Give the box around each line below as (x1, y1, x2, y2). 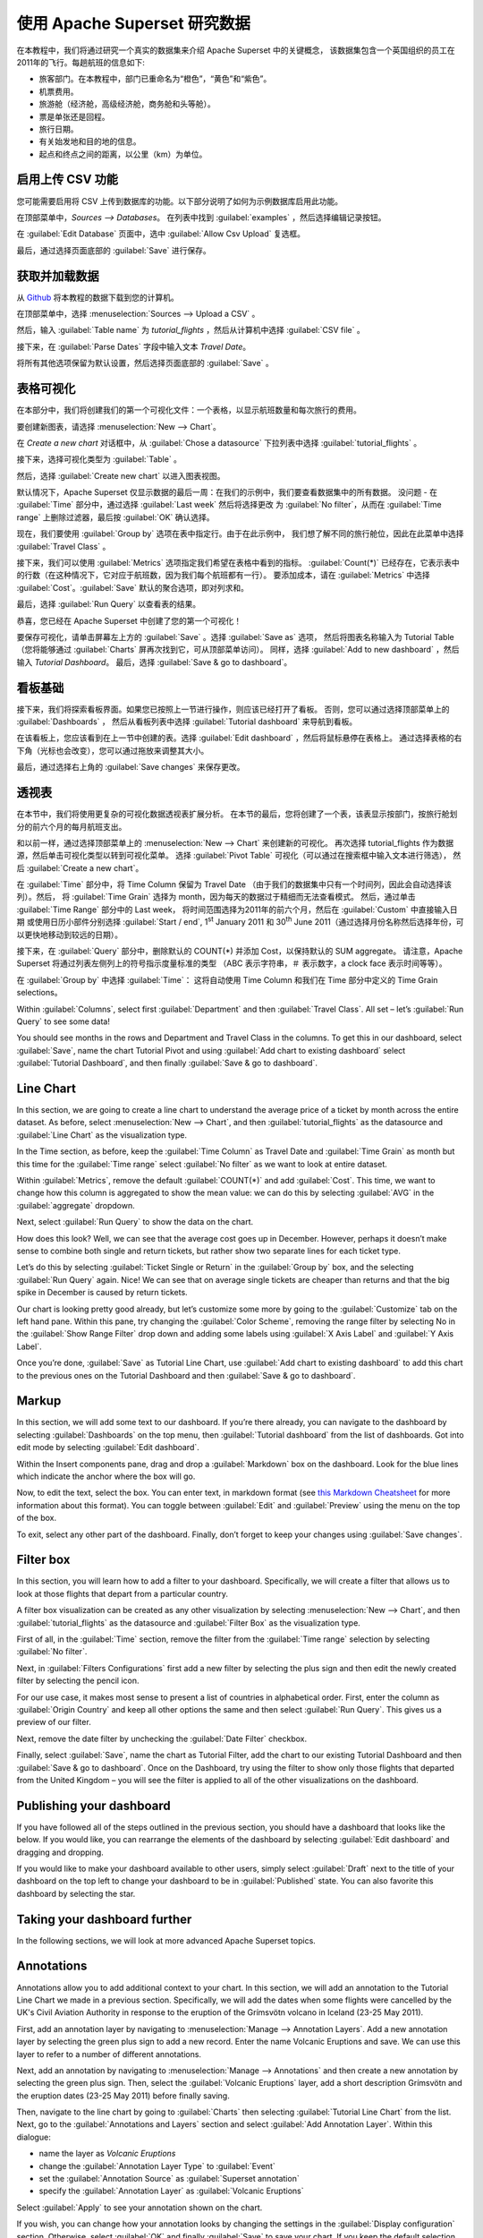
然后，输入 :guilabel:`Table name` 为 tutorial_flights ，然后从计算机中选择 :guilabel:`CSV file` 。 (16, 325, 366, 336)
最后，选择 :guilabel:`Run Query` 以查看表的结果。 (16, 599, 201, 610)
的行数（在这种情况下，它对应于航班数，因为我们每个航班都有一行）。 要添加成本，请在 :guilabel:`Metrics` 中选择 (16, 569, 431, 581)
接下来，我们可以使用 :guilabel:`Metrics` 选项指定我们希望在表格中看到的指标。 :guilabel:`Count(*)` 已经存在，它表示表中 (16, 558, 460, 568)
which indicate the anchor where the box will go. (16, 1471, 196, 1482)
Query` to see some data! (16, 1016, 111, 1027)
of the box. (16, 1513, 57, 1524)
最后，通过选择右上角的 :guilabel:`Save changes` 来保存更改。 (16, 762, 245, 773)
